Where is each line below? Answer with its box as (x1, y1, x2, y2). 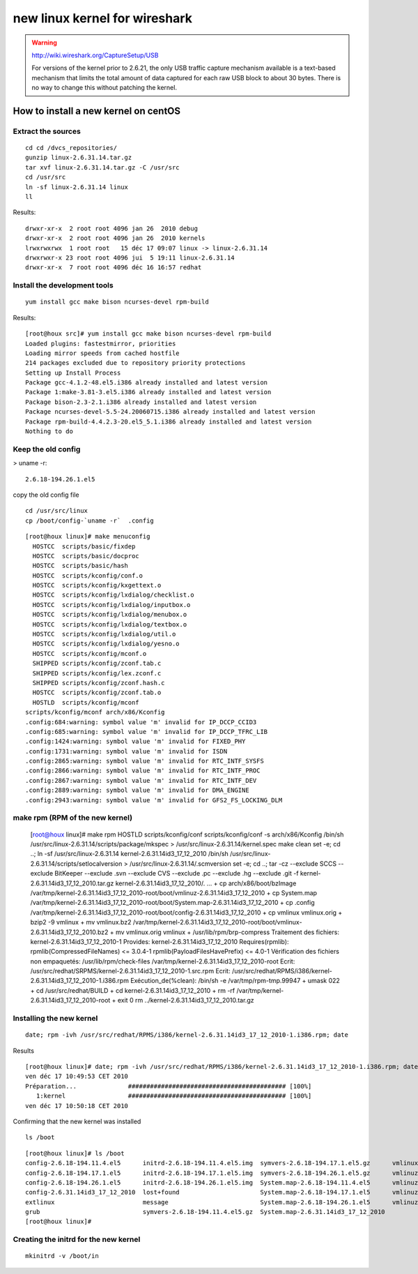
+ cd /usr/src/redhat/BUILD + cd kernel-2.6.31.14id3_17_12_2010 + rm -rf (30, 986, 235, 994)
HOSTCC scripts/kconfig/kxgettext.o (32, 581, 162, 590)
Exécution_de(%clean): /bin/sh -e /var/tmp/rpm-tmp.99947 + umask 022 (130, 977, 341, 985)
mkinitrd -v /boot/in (25, 1252, 99, 1260)
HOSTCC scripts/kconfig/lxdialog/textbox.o (32, 620, 187, 628)
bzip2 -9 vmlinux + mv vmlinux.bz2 (30, 918, 132, 927)
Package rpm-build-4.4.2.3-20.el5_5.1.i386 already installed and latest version (25, 417, 312, 426)
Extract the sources (13, 126, 82, 136)
